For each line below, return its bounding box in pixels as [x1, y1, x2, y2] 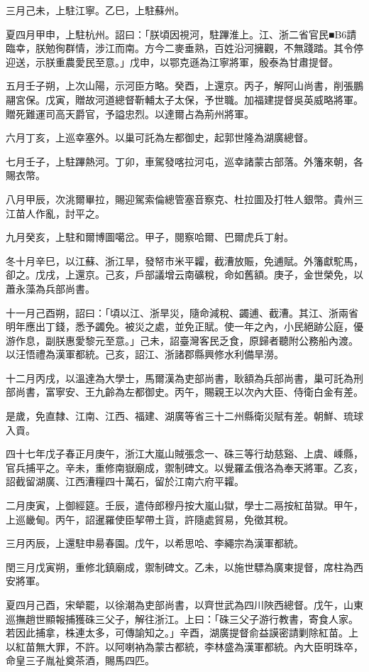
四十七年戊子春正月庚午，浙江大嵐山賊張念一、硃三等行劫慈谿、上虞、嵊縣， [6, 446, 363, 461]
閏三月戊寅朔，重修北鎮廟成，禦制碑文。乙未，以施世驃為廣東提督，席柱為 [6, 559, 353, 574]
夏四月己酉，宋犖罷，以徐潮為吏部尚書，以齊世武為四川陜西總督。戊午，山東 [6, 597, 363, 612]
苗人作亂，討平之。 [15, 205, 105, 220]
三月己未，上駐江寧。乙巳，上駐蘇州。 [6, 3, 184, 17]
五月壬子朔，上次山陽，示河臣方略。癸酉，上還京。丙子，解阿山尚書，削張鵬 [6, 78, 363, 93]
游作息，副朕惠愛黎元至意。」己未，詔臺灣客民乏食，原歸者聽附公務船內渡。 [6, 332, 358, 347]
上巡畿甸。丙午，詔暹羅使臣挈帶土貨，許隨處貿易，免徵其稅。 [6, 511, 294, 526]
